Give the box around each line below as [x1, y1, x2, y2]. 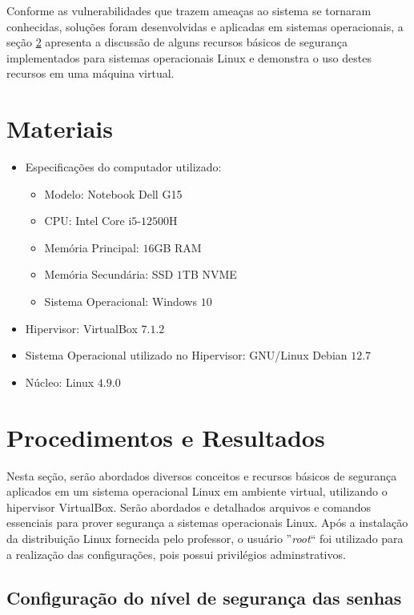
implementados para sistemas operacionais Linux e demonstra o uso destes [6, 49, 372, 66]
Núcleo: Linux [25, 373, 94, 390]
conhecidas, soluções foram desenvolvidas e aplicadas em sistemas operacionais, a [6, 18, 404, 34]
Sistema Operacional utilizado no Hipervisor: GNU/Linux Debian [25, 347, 348, 364]
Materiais [6, 112, 114, 145]
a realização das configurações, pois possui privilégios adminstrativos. [6, 545, 346, 562]
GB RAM [154, 239, 202, 255]
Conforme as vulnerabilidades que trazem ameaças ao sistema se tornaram [6, 2, 372, 18]
